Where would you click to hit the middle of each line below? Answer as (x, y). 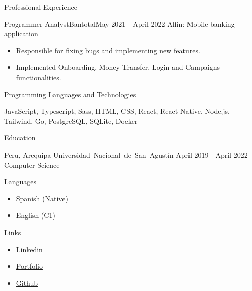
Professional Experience (41, 7)
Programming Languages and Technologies (70, 94)
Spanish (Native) (42, 198)
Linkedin (29, 249)
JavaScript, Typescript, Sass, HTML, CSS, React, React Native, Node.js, (117, 111)
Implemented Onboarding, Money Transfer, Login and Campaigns (118, 67)
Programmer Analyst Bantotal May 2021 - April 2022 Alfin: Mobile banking (119, 23)
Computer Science (32, 164)
